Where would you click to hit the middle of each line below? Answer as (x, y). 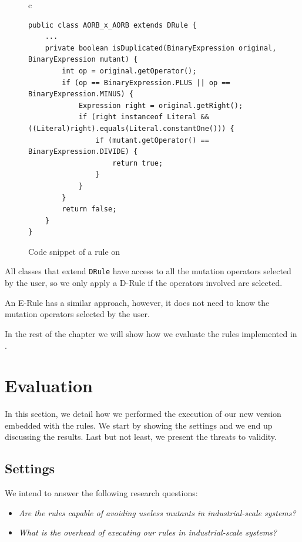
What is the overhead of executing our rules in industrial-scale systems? (147, 532)
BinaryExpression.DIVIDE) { (83, 152)
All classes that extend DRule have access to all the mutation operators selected (148, 271)
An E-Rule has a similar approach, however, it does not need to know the (137, 302)
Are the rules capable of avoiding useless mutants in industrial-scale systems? (157, 512)
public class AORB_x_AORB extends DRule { (113, 25)
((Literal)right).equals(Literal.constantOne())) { (131, 128)
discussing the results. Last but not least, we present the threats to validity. (141, 437)
